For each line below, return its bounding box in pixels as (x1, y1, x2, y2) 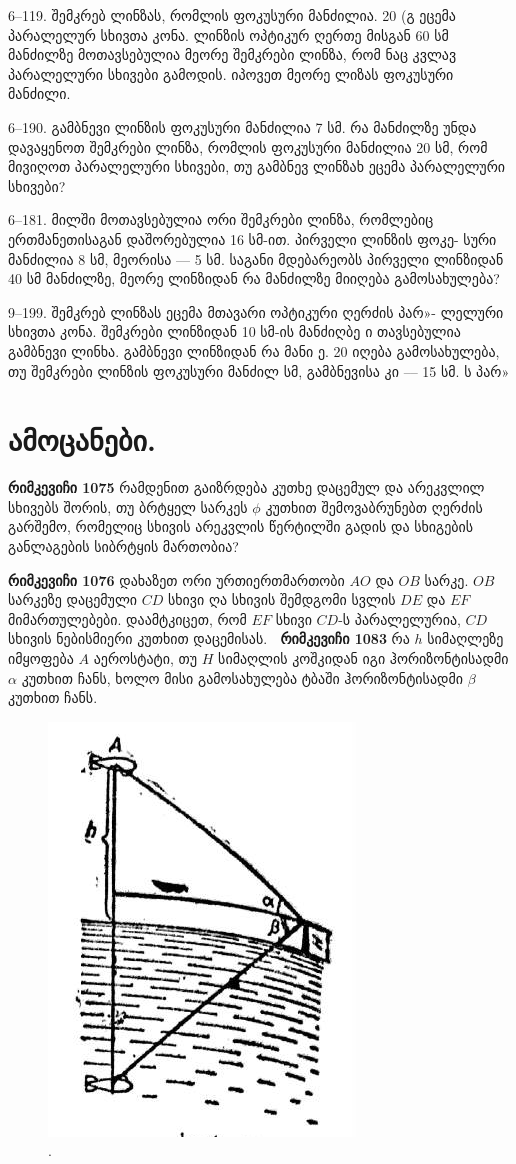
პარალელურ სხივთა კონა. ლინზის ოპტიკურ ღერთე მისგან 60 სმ (8, 24, 449, 45)
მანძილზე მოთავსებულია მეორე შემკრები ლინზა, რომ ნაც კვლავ (8, 44, 457, 65)
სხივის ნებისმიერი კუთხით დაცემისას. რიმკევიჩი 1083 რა (8, 628, 410, 649)
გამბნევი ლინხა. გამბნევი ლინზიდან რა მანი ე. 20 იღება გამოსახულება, (8, 340, 500, 361)
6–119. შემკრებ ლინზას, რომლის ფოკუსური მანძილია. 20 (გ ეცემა (8, 5, 456, 25)
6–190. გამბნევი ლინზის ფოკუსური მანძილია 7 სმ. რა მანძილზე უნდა (8, 116, 477, 137)
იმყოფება (8, 647, 74, 668)
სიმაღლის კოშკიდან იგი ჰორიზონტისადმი (218, 647, 509, 668)
